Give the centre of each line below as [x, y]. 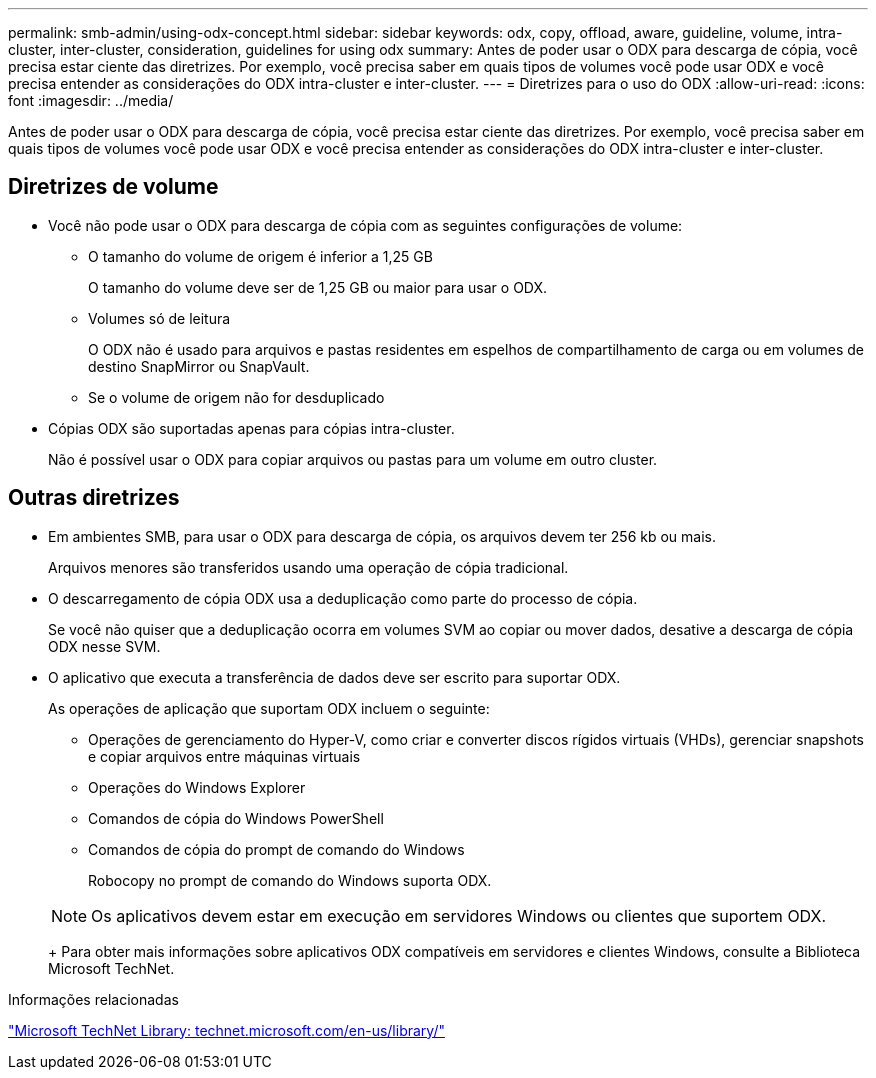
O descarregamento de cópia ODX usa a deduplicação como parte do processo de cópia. [343, 598]
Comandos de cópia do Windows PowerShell [236, 818]
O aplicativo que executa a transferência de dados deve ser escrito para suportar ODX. [334, 677]
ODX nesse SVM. [104, 646]
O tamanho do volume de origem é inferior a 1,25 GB [260, 256]
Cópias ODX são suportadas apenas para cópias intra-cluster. [251, 428]
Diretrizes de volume [113, 187]
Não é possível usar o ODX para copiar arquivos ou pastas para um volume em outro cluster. [353, 459]
